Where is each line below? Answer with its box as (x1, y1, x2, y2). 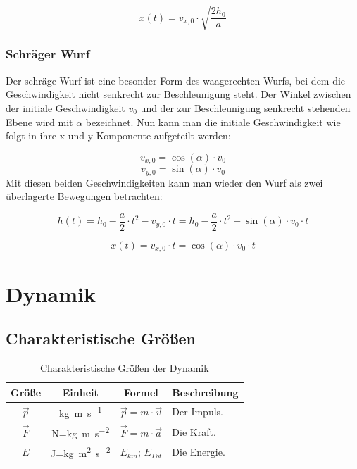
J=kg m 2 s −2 (51, 444, 111, 461)
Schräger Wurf (6, 45, 90, 63)
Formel (124, 384, 158, 399)
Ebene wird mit (6, 114, 73, 129)
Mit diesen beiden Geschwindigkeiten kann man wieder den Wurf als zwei (6, 175, 323, 189)
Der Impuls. (172, 404, 223, 419)
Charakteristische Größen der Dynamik (39, 360, 209, 375)
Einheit (62, 384, 99, 399)
